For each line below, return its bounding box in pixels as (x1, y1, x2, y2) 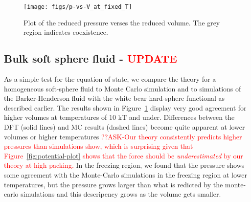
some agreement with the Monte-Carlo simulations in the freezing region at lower (4, 169, 247, 180)
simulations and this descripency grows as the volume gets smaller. (21, 189, 221, 199)
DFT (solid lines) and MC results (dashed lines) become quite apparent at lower (4, 122, 245, 132)
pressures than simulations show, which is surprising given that (4, 141, 193, 151)
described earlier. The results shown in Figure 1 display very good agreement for (4, 102, 247, 112)
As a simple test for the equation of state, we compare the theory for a (4, 74, 216, 84)
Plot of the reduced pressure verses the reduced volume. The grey (23, 17, 220, 27)
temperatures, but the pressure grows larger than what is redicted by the (4, 179, 223, 189)
